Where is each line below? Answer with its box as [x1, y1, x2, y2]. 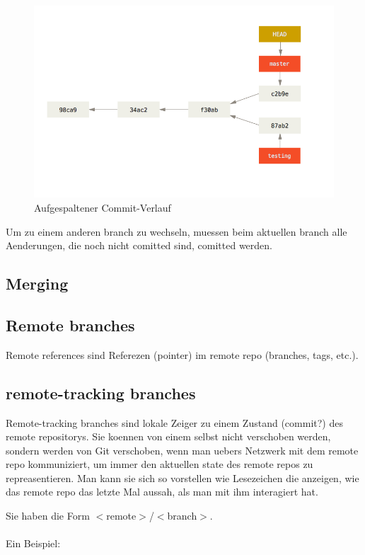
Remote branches [6, 314, 135, 336]
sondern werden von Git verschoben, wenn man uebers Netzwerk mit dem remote [6, 442, 359, 457]
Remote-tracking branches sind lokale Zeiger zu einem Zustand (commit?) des [6, 415, 343, 430]
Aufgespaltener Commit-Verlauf [34, 200, 171, 214]
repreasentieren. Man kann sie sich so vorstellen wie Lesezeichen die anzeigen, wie [6, 470, 359, 485]
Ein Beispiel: [6, 536, 61, 551]
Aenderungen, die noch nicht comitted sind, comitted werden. [6, 238, 272, 253]
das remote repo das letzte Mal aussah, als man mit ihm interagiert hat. [6, 484, 318, 499]
